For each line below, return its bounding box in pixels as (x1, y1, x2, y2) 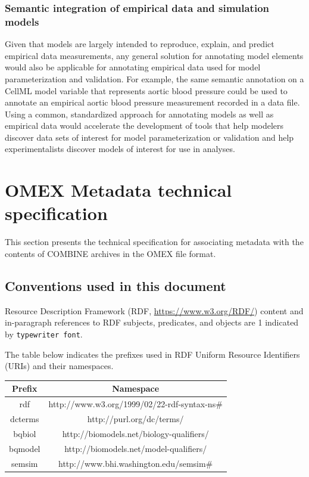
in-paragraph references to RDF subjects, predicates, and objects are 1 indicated (5, 316, 299, 329)
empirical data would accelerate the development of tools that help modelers (5, 119, 284, 132)
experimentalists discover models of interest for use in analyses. (5, 143, 235, 155)
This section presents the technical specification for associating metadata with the (5, 236, 304, 248)
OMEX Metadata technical (5, 178, 232, 202)
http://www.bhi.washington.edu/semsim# (58, 457, 213, 469)
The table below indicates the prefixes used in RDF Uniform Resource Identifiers (5, 348, 300, 360)
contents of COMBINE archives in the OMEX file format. (5, 247, 216, 259)
